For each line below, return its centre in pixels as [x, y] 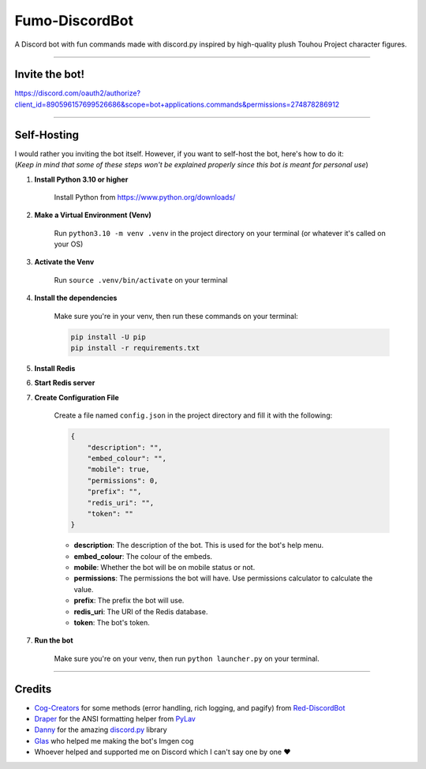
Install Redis [55, 369]
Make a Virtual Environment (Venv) [93, 215]
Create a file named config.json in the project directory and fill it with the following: [193, 415]
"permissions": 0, [123, 480]
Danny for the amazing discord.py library [101, 730]
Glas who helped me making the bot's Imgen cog [114, 741]
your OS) [69, 244]
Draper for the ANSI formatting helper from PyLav [115, 719]
